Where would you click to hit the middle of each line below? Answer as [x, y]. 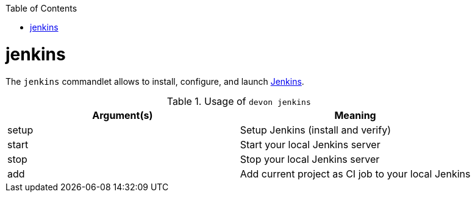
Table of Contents [41, 8]
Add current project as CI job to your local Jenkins [355, 174]
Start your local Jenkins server [310, 144]
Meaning [355, 115]
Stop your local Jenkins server [310, 159]
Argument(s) [123, 115]
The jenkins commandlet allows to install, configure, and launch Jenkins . [155, 81]
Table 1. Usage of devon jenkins [239, 101]
